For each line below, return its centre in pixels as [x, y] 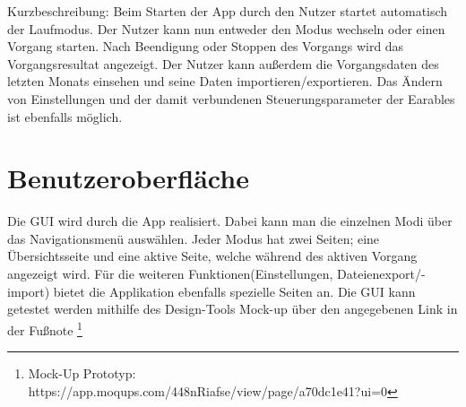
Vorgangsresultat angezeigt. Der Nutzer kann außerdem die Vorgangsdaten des [223, 63]
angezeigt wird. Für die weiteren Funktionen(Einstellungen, [170, 274]
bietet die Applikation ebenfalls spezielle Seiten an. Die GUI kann [234, 291]
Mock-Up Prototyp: [82, 373]
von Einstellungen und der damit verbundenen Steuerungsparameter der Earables [231, 98]
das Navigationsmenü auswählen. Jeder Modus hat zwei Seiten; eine [194, 238]
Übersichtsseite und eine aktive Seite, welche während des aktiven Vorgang [212, 256]
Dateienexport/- [381, 274]
